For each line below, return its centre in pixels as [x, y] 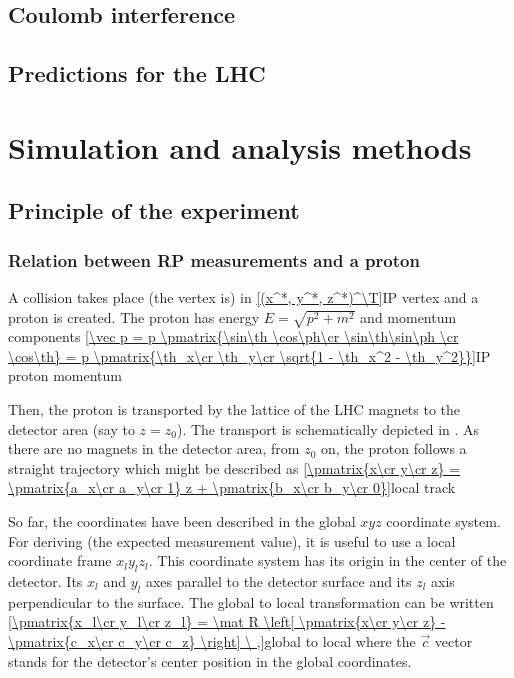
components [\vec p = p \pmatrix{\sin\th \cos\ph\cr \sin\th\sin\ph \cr [233, 336]
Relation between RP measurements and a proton [214, 259]
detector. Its [45, 581]
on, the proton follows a [394, 448]
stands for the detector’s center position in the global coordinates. [210, 660]
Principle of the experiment [154, 210]
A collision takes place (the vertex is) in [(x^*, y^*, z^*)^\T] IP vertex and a [243, 296]
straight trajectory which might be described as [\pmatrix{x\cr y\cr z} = [234, 467]
